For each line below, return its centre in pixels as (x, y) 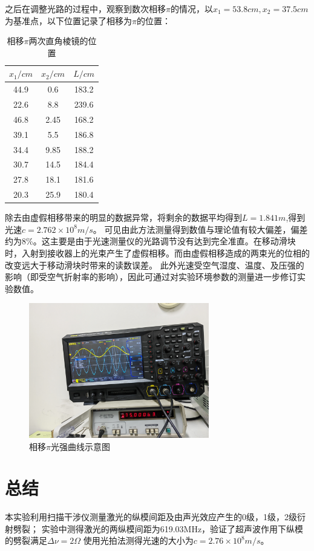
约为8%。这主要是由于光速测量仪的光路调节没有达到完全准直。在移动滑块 (150, 241)
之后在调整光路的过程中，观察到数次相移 (85, 8)
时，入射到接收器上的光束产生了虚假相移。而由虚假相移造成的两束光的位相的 (157, 253)
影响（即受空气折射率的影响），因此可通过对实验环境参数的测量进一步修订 (151, 277)
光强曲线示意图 (80, 446)
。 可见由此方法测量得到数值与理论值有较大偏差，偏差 (200, 229)
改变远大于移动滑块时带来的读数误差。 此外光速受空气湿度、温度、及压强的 (155, 265)
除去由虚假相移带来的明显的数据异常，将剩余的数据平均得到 (123, 217)
